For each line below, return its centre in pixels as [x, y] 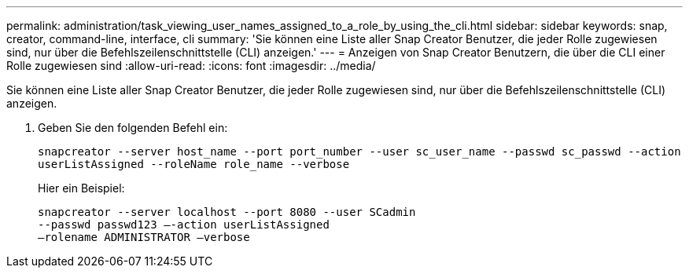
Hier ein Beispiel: [81, 188]
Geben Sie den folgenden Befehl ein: [133, 128]
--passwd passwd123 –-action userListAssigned [184, 225]
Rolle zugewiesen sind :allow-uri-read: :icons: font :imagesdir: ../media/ [191, 66]
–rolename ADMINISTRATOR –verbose [144, 237]
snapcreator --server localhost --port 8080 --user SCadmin [227, 212]
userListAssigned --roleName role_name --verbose [194, 164]
